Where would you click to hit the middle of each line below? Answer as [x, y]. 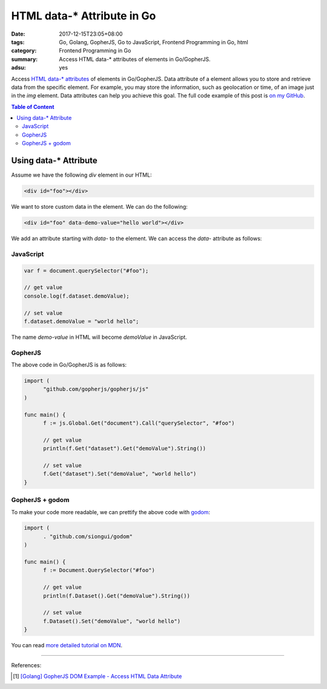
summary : [25, 59]
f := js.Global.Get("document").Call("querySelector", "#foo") [139, 423]
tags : [18, 42]
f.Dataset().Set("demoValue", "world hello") [112, 621]
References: [26, 665]
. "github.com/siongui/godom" [88, 536]
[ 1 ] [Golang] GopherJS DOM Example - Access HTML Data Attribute [97, 676]
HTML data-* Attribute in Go [84, 16]
